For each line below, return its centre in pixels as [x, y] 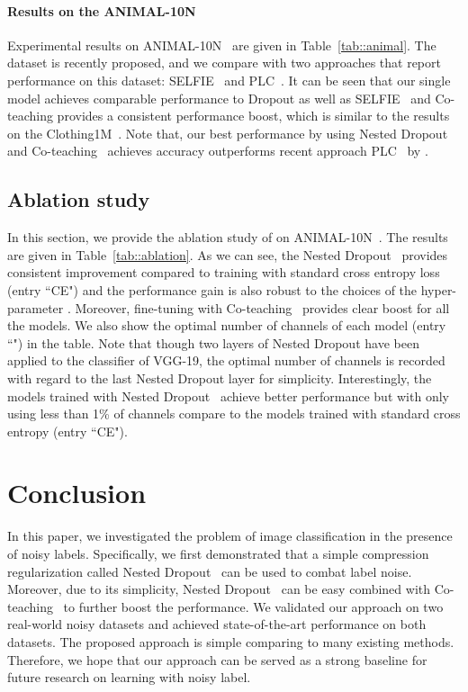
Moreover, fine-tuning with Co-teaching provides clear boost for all [262, 307]
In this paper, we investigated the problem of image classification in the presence [230, 536]
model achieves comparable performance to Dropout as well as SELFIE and [219, 98]
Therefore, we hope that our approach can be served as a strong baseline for [217, 659]
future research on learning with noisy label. [129, 677]
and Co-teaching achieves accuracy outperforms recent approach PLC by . [218, 151]
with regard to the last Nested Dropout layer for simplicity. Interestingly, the [220, 377]
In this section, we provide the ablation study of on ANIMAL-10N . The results [228, 237]
